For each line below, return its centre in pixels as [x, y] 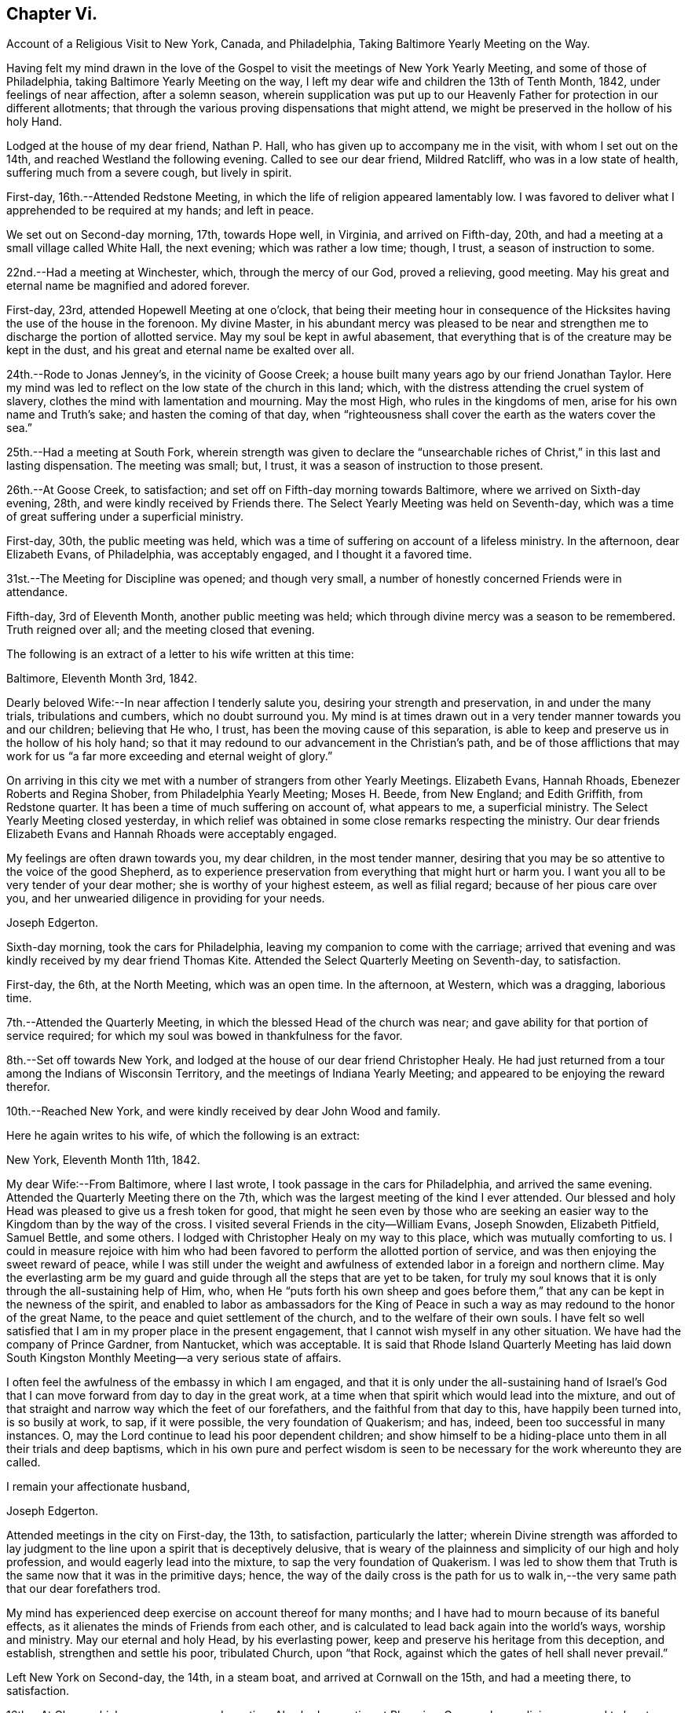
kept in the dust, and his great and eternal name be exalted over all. [181, 350]
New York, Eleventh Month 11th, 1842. [103, 1160]
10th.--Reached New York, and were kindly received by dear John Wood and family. [223, 1111]
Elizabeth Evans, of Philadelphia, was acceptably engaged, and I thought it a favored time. [240, 555]
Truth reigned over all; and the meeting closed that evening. [161, 630]
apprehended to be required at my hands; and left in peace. [160, 210]
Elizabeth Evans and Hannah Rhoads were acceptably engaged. [172, 834]
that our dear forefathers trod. [84, 1589]
